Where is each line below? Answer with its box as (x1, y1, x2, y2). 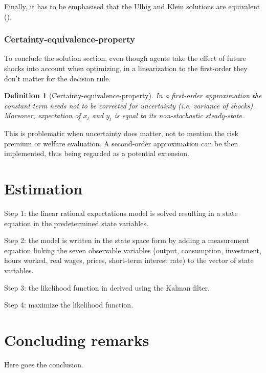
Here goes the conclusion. (4, 359, 83, 369)
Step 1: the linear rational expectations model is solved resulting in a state (4, 208, 238, 218)
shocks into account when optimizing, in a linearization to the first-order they (4, 63, 248, 73)
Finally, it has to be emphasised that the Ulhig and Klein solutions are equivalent (4, 1, 260, 11)
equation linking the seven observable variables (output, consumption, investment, (4, 245, 261, 255)
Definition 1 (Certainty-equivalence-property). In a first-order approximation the (4, 90, 262, 101)
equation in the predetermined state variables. (4, 217, 148, 228)
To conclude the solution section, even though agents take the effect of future (4, 53, 246, 63)
